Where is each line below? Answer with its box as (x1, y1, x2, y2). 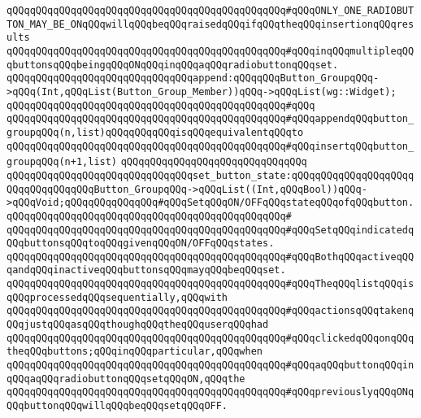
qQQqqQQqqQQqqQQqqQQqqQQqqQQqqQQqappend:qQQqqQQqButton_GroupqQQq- (7, 72, 380, 85)
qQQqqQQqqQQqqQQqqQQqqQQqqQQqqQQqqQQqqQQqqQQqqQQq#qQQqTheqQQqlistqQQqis (7, 278, 414, 290)
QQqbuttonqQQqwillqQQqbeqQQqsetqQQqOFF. (7, 400, 228, 412)
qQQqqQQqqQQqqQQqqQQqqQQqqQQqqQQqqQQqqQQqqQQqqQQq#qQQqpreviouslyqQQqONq (7, 386, 414, 398)
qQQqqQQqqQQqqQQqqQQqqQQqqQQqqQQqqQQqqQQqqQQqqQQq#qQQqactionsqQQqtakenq (7, 305, 414, 317)
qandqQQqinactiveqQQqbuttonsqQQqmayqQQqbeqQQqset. (7, 264, 286, 276)
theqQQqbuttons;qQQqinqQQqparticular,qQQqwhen (7, 346, 263, 358)
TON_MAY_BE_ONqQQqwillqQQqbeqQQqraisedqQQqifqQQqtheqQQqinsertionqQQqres (7, 18, 414, 30)
